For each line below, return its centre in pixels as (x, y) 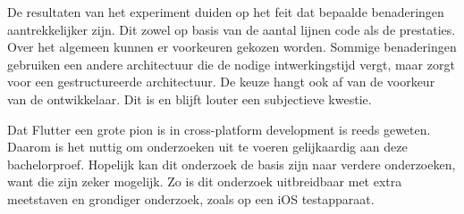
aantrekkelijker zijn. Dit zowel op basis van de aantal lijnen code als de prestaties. (232, 29)
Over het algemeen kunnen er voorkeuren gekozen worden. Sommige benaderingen (232, 47)
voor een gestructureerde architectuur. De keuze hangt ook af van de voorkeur (221, 82)
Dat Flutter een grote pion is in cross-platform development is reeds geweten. (219, 129)
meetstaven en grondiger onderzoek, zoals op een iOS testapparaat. (191, 198)
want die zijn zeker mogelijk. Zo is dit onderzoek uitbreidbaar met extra (205, 181)
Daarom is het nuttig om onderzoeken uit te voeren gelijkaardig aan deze (207, 147)
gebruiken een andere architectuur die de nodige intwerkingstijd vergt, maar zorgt (231, 64)
